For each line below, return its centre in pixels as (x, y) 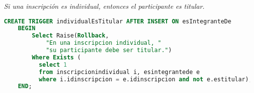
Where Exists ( (56, 57)
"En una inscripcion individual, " (104, 43)
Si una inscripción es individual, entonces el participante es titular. (104, 6)
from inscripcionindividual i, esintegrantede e (119, 72)
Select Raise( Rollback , (70, 36)
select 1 (53, 65)
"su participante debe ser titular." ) (109, 50)
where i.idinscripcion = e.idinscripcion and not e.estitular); (146, 79)
